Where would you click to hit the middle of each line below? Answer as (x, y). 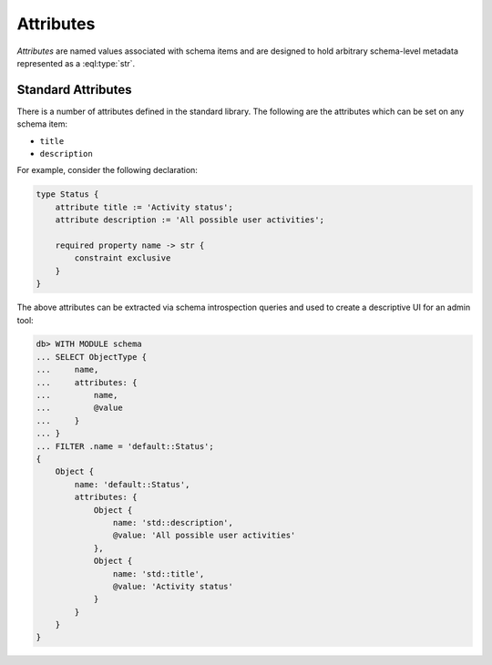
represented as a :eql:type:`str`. (76, 63)
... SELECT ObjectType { (92, 357)
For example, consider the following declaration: (107, 170)
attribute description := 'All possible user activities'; (190, 220)
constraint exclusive (123, 258)
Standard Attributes (74, 90)
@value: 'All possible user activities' (204, 536)
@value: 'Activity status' (173, 586)
